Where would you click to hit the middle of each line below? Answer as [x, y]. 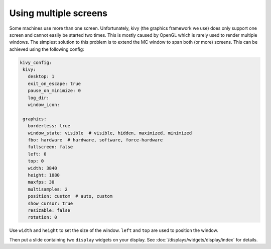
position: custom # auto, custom [70, 196]
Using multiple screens [58, 13]
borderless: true [49, 126]
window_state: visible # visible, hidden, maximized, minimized [110, 133]
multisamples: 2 [48, 189]
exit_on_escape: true [54, 84]
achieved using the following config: [47, 49]
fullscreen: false [50, 147]
